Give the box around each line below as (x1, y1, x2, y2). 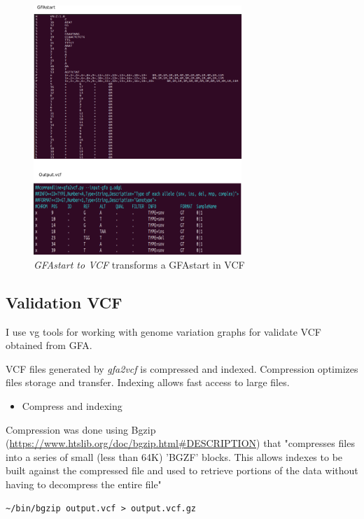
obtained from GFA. (6, 338, 92, 353)
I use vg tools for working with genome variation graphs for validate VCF (6, 324, 321, 339)
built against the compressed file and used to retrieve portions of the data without (6, 463, 358, 478)
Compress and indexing (22, 399, 122, 413)
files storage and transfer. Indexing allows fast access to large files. (6, 375, 290, 390)
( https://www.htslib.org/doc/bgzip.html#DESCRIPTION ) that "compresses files (6, 436, 355, 450)
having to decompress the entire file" (6, 477, 162, 492)
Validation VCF (6, 291, 122, 313)
